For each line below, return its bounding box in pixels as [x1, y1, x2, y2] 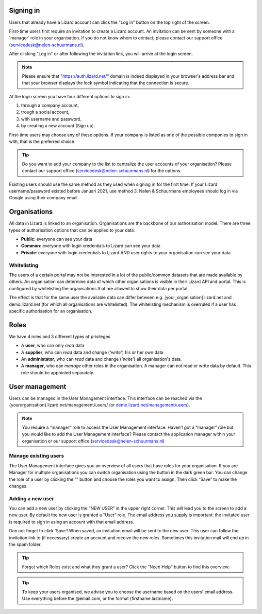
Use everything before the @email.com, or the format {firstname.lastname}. [22, 596, 173, 601]
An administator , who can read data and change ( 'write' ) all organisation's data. [21, 356, 182, 362]
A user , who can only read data [21, 343, 84, 349]
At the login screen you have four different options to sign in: [9, 93, 131, 99]
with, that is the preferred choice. [9, 139, 76, 144]
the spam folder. [9, 542, 42, 547]
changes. [9, 483, 28, 489]
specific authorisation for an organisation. [9, 308, 92, 314]
